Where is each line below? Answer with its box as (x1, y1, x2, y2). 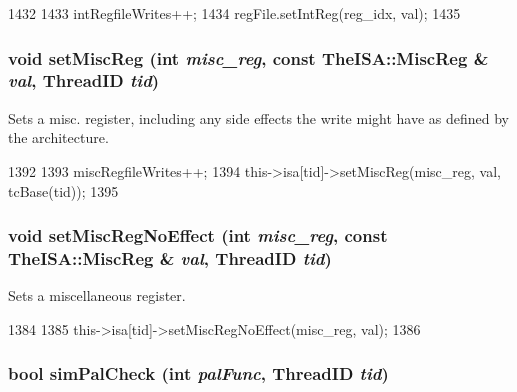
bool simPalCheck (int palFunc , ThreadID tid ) (8, 361, 389, 386)
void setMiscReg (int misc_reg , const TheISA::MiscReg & (8, 45, 489, 70)
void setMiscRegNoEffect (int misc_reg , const (8, 223, 388, 248)
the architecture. (8, 127, 109, 148)
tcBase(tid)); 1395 (8, 180, 119, 201)
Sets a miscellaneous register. (8, 285, 186, 306)
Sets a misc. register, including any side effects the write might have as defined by (8, 107, 510, 128)
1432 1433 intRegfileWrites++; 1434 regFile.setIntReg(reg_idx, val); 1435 (8, 3, 461, 23)
